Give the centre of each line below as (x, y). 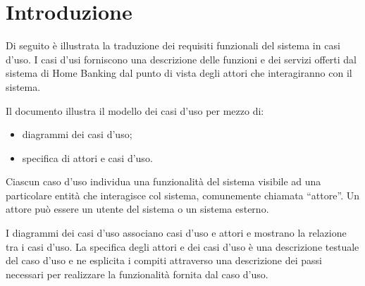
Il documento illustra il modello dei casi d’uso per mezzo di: (135, 110)
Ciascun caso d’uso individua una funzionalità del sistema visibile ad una (163, 181)
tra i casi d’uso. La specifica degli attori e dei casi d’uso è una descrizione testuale (182, 246)
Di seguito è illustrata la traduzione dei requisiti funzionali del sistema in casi (173, 45)
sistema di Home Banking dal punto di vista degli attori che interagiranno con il (179, 73)
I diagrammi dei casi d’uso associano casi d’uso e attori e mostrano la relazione (176, 233)
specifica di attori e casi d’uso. (87, 157)
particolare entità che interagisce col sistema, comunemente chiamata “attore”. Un (182, 195)
